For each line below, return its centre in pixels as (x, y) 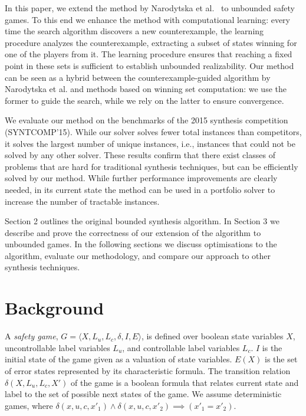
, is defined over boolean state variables (212, 336)
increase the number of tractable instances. (82, 201)
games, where (29, 405)
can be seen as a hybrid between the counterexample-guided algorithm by (138, 77)
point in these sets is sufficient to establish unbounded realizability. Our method (149, 65)
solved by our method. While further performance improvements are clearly (141, 178)
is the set (281, 359)
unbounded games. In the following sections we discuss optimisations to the (141, 244)
